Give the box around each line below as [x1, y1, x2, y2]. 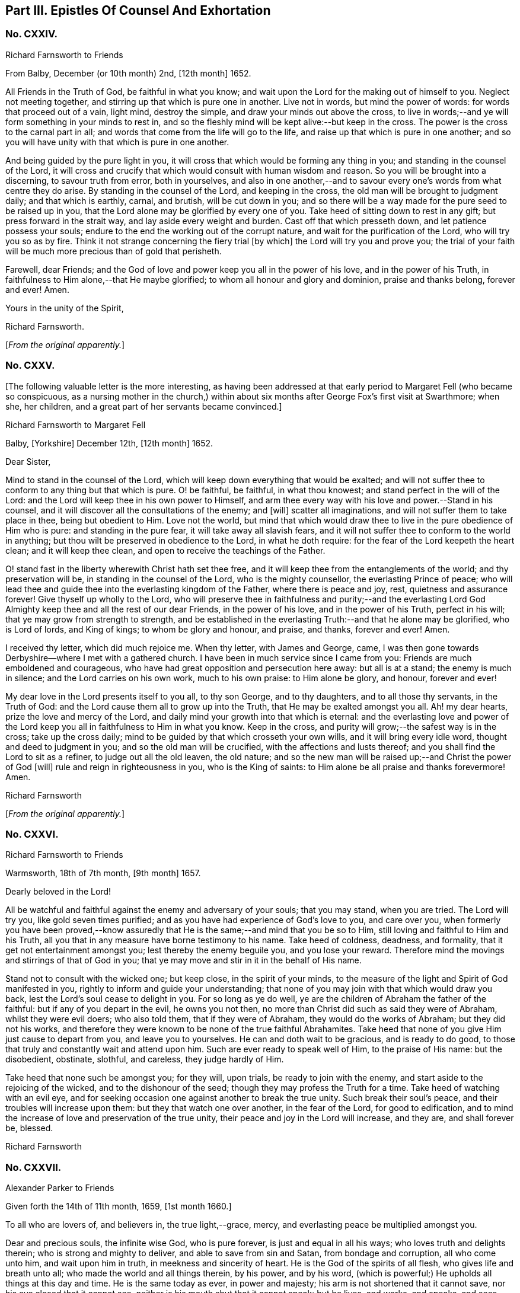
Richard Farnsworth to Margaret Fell [5, 419, 146, 430]
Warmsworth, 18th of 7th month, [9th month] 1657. [5, 868, 201, 879]
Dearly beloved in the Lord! [5, 886, 111, 897]
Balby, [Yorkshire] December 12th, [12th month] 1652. [5, 438, 213, 448]
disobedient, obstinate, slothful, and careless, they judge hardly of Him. [5, 1054, 284, 1065]
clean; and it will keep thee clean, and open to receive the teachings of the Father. [5, 545, 326, 555]
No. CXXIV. [5, 28, 58, 40]
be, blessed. [5, 1123, 53, 1134]
